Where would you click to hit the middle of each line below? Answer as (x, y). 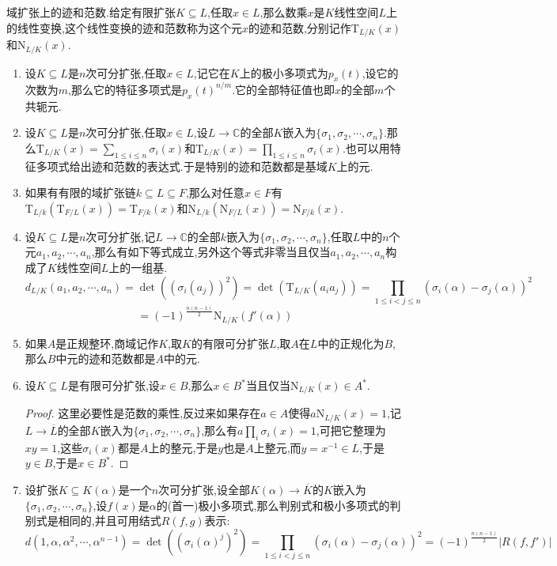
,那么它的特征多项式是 (125, 89)
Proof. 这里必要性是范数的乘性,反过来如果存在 (143, 413)
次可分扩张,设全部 (204, 489)
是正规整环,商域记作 (107, 343)
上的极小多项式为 (284, 72)
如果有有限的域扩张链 (80, 192)
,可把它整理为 (351, 430)
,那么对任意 (215, 192)
